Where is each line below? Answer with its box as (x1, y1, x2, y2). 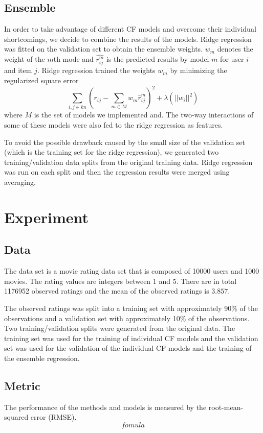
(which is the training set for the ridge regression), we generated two (4, 147, 219, 157)
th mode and (53, 54, 94, 64)
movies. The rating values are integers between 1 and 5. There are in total (4, 275, 237, 286)
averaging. (4, 177, 36, 187)
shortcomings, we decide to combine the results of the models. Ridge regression (4, 33, 252, 44)
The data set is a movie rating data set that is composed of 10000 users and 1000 (4, 266, 259, 276)
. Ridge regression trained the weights (37, 65, 156, 76)
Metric (4, 377, 40, 393)
